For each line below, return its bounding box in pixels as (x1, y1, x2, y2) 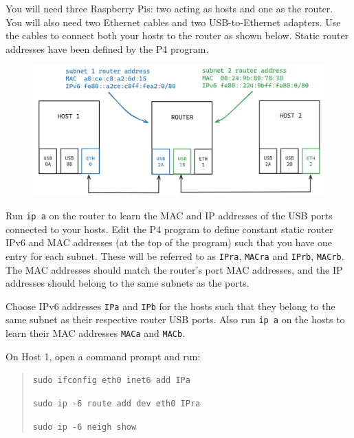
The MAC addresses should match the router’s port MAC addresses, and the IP (5, 262, 343, 276)
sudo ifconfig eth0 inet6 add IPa (32, 375, 190, 386)
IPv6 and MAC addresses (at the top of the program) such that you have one (5, 235, 333, 250)
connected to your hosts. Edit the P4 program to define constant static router (5, 221, 333, 236)
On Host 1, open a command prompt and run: (5, 349, 201, 363)
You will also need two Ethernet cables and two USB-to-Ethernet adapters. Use (5, 14, 341, 29)
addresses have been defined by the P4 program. (5, 41, 209, 56)
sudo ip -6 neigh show (32, 421, 137, 432)
